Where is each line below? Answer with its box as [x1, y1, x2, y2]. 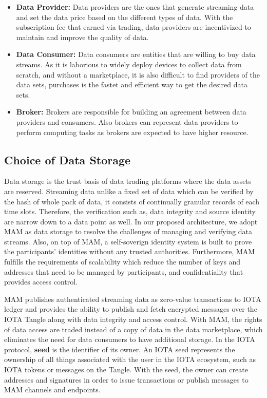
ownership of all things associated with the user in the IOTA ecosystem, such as [4, 354, 256, 365]
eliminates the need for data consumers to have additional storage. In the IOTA [4, 334, 255, 345]
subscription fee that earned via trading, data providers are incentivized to [16, 22, 251, 32]
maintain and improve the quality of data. [16, 31, 149, 42]
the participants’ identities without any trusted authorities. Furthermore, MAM [4, 246, 255, 257]
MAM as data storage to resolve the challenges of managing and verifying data [4, 226, 253, 237]
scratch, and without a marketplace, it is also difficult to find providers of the [16, 69, 260, 80]
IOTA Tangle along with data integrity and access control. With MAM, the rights [4, 314, 262, 325]
